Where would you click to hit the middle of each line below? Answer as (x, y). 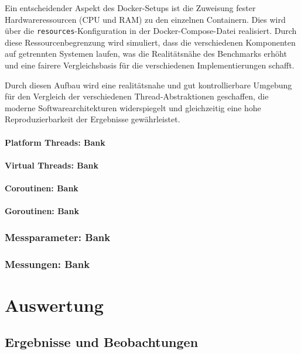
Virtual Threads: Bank (52, 165)
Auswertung (54, 305)
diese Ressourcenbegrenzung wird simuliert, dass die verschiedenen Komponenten (150, 42)
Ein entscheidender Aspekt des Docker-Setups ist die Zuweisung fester (130, 8)
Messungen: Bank (47, 264)
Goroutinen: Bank (42, 211)
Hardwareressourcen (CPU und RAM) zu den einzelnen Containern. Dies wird (145, 19)
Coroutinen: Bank (42, 188)
